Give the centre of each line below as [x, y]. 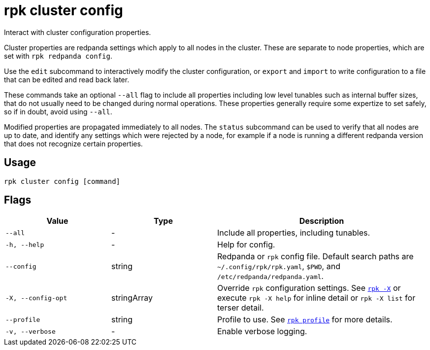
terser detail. [241, 308]
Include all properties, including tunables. [294, 233]
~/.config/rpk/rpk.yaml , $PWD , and [279, 266]
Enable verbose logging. [262, 332]
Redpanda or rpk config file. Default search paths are [315, 257]
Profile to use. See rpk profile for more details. [305, 320]
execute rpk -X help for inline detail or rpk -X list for [316, 298]
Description [322, 221]
